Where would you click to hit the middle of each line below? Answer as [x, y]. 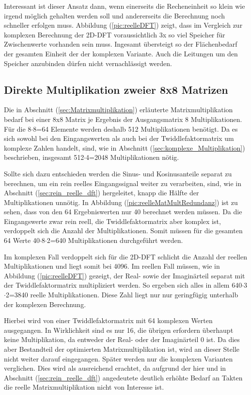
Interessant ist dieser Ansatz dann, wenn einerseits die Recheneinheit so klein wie [125, 6]
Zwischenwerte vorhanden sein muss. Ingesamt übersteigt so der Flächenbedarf [121, 44]
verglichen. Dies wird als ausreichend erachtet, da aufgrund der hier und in [115, 368]
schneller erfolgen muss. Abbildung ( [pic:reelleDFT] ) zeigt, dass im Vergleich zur [123, 25]
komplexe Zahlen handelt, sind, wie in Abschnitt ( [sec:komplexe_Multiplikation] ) [125, 147]
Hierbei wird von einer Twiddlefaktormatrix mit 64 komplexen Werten [108, 320]
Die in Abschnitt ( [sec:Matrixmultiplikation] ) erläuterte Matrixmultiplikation [118, 110]
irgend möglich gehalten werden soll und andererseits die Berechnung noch [115, 15]
